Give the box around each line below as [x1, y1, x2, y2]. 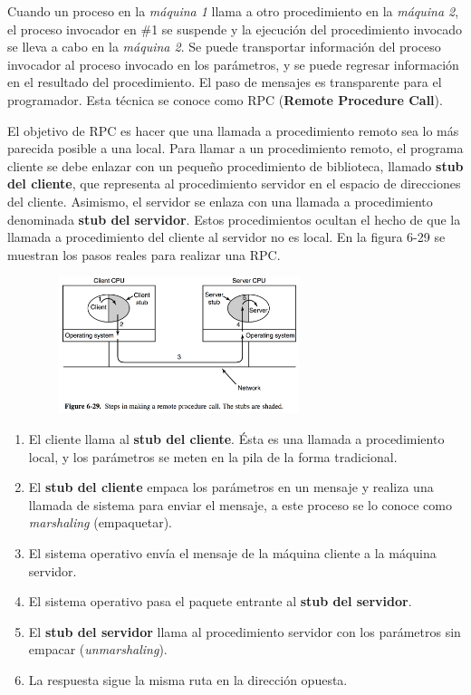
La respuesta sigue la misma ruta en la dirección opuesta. [28, 671, 348, 690]
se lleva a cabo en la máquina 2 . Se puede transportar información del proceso [7, 37, 441, 56]
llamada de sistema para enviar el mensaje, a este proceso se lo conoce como [28, 495, 452, 514]
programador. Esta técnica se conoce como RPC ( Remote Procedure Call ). [7, 90, 443, 109]
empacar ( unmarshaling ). [28, 640, 168, 659]
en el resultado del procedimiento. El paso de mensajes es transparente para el [7, 72, 442, 92]
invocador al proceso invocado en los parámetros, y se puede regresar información [7, 54, 459, 73]
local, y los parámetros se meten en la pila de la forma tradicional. [28, 447, 398, 466]
